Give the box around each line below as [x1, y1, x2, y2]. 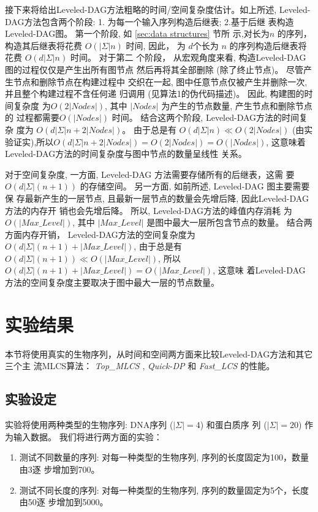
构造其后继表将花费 [5, 39, 82, 52]
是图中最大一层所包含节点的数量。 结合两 [146, 216, 312, 229]
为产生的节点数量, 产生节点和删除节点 [161, 99, 312, 112]
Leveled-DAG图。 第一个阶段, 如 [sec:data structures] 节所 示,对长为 [5, 27, 270, 40]
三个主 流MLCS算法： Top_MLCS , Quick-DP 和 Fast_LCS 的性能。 [5, 359, 275, 372]
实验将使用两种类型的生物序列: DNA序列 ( [5, 418, 173, 431]
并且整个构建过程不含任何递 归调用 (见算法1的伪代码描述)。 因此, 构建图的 [5, 87, 305, 100]
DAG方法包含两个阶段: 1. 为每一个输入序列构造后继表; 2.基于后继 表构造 [5, 15, 294, 28]
